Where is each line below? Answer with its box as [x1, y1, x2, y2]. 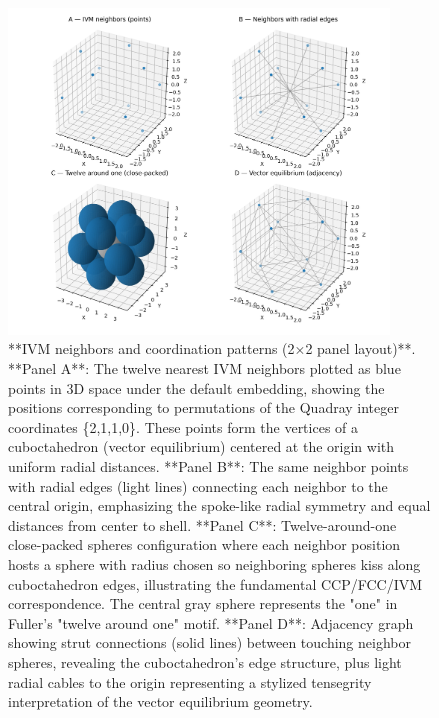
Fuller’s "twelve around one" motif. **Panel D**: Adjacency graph [8, 612, 414, 633]
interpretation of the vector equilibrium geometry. [8, 691, 313, 712]
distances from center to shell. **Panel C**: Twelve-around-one [8, 514, 397, 535]
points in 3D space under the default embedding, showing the [8, 377, 385, 398]
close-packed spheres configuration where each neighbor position [8, 534, 401, 555]
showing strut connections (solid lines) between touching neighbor [8, 632, 411, 653]
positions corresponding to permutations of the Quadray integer [8, 397, 399, 418]
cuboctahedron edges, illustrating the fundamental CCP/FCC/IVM [8, 573, 423, 594]
